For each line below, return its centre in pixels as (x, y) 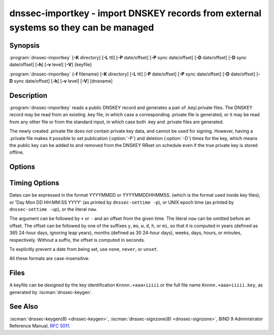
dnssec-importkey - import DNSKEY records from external (135, 13)
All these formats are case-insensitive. (49, 258)
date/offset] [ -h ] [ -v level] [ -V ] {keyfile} (51, 65)
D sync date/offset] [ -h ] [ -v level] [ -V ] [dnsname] (61, 81)
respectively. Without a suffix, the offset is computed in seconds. (77, 240)
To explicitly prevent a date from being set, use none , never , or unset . (84, 249)
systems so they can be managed (82, 27)
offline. (17, 153)
